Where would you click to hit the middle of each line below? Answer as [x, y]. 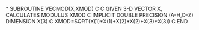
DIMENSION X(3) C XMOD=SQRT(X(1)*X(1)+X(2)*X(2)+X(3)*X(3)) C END [97, 21]
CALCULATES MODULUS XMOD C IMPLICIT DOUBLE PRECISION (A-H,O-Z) [99, 15]
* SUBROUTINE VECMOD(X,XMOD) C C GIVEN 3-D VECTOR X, [84, 9]
